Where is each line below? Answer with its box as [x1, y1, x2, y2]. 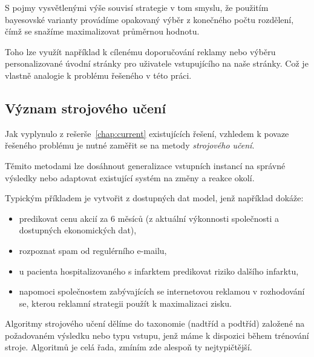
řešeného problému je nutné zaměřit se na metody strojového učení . [5, 139, 255, 152]
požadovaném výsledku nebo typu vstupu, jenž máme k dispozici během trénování [5, 329, 309, 341]
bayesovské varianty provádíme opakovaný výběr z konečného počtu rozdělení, [5, 13, 294, 25]
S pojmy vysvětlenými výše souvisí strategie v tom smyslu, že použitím [5, 1, 269, 13]
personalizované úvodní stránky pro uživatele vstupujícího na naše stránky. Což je [5, 57, 309, 70]
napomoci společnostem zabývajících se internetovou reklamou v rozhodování [19, 285, 305, 298]
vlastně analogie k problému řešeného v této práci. [5, 68, 192, 81]
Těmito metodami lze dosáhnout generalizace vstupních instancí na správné [5, 159, 286, 172]
